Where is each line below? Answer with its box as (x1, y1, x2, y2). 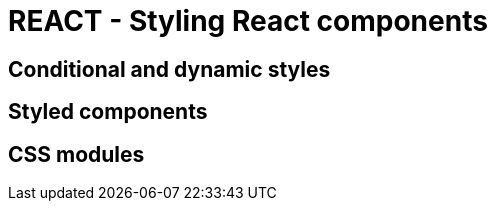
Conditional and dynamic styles (8, 56, 331, 82)
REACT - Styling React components (8, 4, 488, 38)
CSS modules (8, 141, 145, 167)
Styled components (8, 99, 208, 125)
